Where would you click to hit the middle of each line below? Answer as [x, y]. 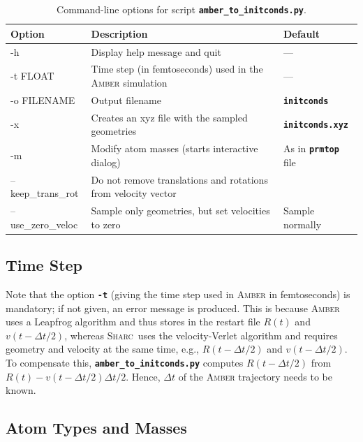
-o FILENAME [43, 100]
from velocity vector [134, 193]
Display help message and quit [156, 51]
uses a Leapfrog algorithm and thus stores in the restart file [133, 322]
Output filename [126, 100]
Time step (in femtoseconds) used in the [177, 69]
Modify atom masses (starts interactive [175, 148]
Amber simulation [129, 82]
